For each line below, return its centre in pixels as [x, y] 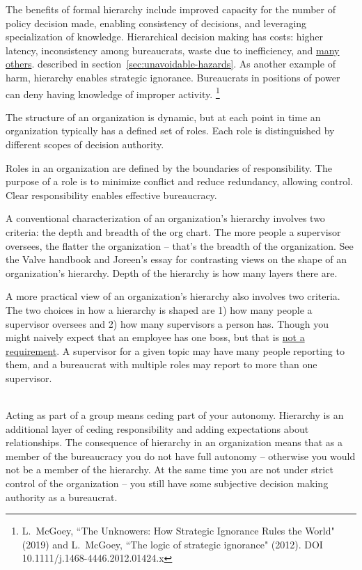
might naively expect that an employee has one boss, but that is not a [155, 337]
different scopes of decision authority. [85, 144]
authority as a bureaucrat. [62, 497]
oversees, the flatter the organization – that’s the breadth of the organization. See [180, 245]
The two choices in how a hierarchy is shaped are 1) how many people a [159, 309]
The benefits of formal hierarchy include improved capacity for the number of [171, 9]
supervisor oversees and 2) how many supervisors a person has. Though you [167, 323]
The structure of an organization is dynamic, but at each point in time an [163, 117]
